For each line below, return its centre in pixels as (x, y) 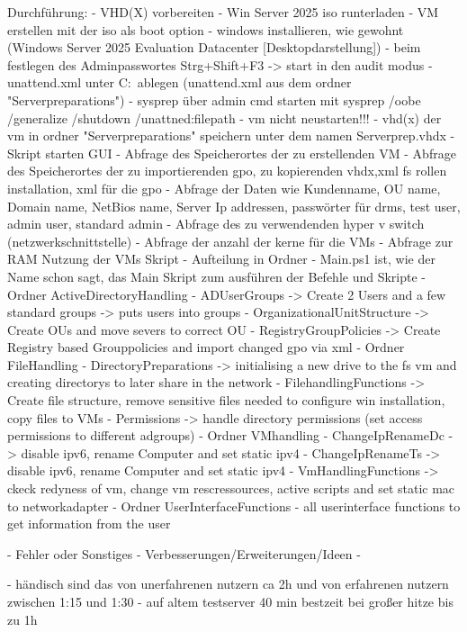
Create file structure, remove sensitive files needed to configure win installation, (226, 400)
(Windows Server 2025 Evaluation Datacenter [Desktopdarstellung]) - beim (214, 47)
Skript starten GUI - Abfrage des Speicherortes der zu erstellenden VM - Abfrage (232, 153)
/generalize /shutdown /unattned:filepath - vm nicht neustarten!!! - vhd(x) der (225, 117)
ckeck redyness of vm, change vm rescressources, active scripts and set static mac (231, 488)
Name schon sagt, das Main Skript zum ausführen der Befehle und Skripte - (217, 276)
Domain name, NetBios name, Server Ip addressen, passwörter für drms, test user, (234, 206)
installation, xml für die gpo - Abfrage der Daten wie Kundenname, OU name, (224, 188)
